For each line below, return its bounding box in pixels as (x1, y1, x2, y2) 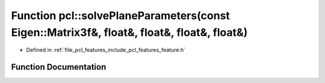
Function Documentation (11, 62, 107, 72)
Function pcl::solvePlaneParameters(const (11, 9, 230, 22)
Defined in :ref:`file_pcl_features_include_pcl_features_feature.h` (26, 47, 186, 54)
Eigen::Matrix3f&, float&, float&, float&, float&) (11, 26, 248, 39)
